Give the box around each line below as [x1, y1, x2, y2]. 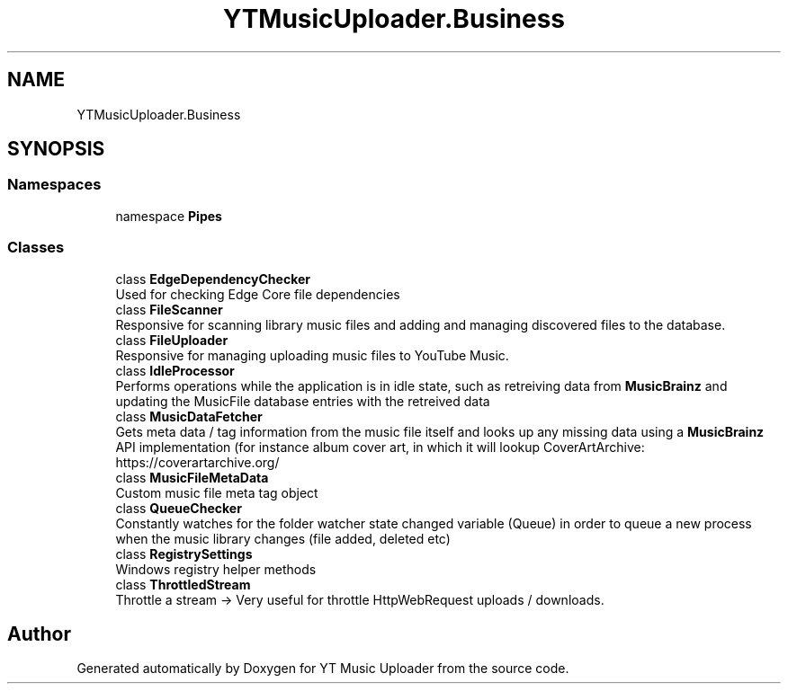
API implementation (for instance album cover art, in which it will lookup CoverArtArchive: [115, 439, 645, 455]
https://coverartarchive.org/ [115, 454, 280, 470]
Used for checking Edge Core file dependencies [115, 286, 400, 302]
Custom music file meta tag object [115, 484, 318, 501]
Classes [7, 238, 65, 257]
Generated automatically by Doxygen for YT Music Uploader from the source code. [76, 660, 569, 677]
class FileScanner [115, 301, 223, 317]
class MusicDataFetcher [115, 408, 263, 424]
